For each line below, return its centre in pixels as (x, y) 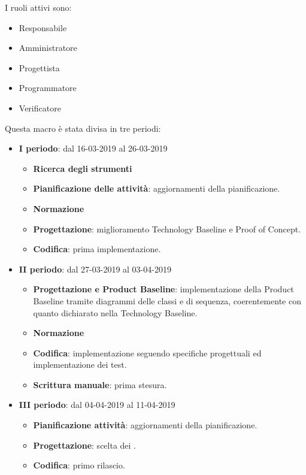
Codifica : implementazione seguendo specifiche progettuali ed (147, 353)
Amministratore (48, 48)
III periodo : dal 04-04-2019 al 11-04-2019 (97, 405)
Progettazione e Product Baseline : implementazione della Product (163, 289)
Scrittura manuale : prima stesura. (100, 384)
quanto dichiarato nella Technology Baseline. (115, 312)
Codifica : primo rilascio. (79, 465)
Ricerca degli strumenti (83, 168)
